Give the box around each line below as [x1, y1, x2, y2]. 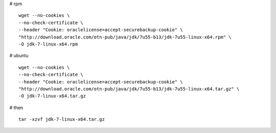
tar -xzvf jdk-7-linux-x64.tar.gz [18, 117, 105, 122]
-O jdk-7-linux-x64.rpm [18, 41, 78, 47]
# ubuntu [9, 53, 29, 59]
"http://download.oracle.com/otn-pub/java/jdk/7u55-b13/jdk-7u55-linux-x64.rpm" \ [18, 34, 232, 40]
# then [9, 104, 24, 110]
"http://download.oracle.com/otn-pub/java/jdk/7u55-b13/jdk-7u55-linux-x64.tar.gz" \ [18, 86, 240, 92]
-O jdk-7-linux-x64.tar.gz [18, 93, 86, 99]
